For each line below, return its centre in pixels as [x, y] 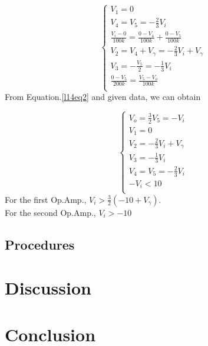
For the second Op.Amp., [50, 212]
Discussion [48, 288]
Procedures [40, 244]
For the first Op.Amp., [46, 199]
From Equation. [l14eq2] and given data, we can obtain [103, 97]
